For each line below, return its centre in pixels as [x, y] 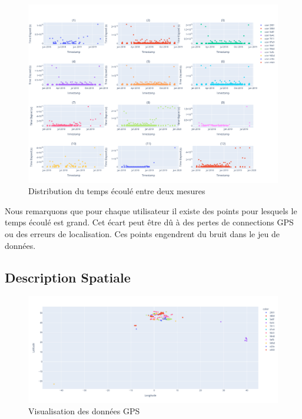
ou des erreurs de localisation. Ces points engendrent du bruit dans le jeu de [142, 234]
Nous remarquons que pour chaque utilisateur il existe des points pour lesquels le [151, 210]
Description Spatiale [68, 277]
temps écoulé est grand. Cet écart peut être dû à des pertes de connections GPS [149, 222]
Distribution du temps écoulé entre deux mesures [117, 191]
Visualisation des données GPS [84, 411]
